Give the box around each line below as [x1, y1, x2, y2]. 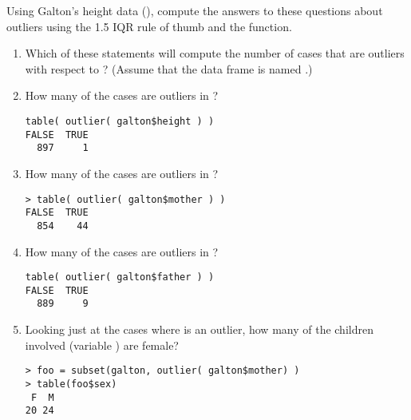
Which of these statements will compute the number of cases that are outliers [25, 45, 405, 61]
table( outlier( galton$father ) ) [25, 271, 215, 283]
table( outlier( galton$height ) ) [25, 115, 215, 127]
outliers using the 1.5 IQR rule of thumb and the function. [6, 18, 292, 34]
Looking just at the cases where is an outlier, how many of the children [25, 321, 373, 338]
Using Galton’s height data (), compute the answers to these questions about [6, 2, 383, 18]
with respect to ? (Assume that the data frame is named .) [25, 60, 313, 77]
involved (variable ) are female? [25, 336, 179, 353]
